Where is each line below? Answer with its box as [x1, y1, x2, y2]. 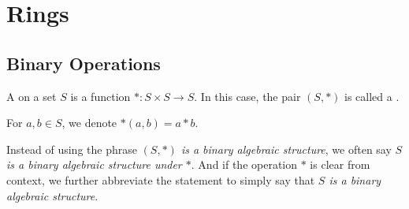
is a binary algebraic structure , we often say [180, 140, 392, 157]
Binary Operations [6, 50, 161, 75]
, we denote [61, 114, 117, 131]
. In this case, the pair [194, 88, 301, 104]
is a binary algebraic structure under [6, 156, 182, 173]
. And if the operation [191, 156, 298, 173]
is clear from [310, 156, 370, 173]
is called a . [344, 88, 400, 104]
